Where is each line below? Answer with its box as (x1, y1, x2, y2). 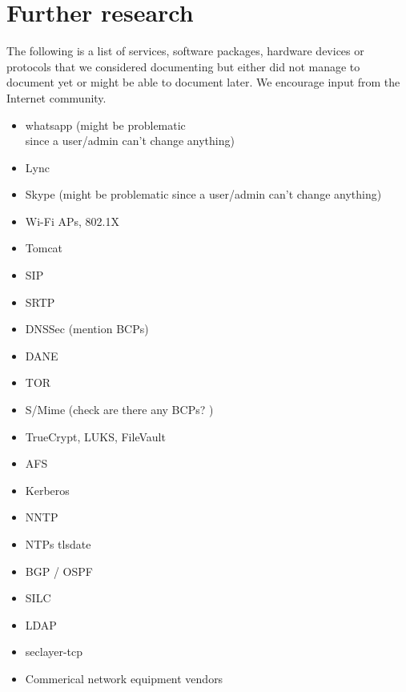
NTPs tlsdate (25, 536, 91, 552)
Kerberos (25, 481, 70, 498)
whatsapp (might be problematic (25, 116, 186, 133)
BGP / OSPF (25, 562, 93, 579)
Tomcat (25, 239, 63, 256)
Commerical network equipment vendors (25, 670, 223, 686)
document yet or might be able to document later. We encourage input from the (6, 74, 400, 91)
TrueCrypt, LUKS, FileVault (25, 428, 166, 445)
